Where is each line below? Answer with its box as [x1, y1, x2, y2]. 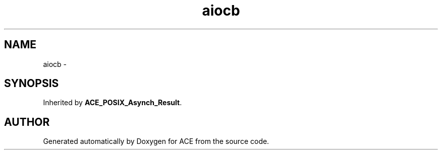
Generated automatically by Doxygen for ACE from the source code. [43, 137, 269, 146]
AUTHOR [4, 115, 50, 128]
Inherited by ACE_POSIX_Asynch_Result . [43, 98, 182, 107]
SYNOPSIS [4, 77, 59, 90]
